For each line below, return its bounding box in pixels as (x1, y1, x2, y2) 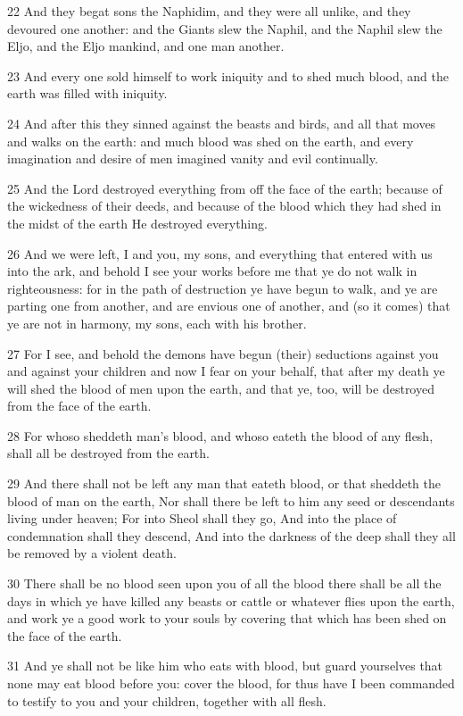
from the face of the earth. (7, 396, 152, 415)
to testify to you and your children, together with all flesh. (7, 691, 327, 710)
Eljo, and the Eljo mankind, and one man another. (7, 37, 285, 55)
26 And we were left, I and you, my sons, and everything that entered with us (7, 244, 433, 262)
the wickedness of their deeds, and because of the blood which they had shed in (7, 196, 442, 215)
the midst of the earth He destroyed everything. (7, 213, 268, 232)
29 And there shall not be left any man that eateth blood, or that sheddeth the (7, 474, 441, 493)
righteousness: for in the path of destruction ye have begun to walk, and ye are (7, 279, 438, 297)
